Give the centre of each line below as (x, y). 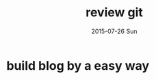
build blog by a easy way (78, 65)
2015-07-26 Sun (114, 31)
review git (114, 13)
